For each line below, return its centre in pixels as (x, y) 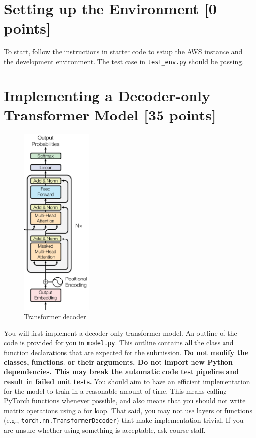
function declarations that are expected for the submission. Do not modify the (126, 352)
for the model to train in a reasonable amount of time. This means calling (115, 391)
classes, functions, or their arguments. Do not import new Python (118, 362)
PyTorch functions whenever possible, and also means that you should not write (125, 400)
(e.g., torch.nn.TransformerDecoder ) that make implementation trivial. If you (124, 420)
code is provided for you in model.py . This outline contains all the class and (119, 342)
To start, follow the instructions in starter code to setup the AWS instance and (123, 52)
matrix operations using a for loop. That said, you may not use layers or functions (128, 410)
